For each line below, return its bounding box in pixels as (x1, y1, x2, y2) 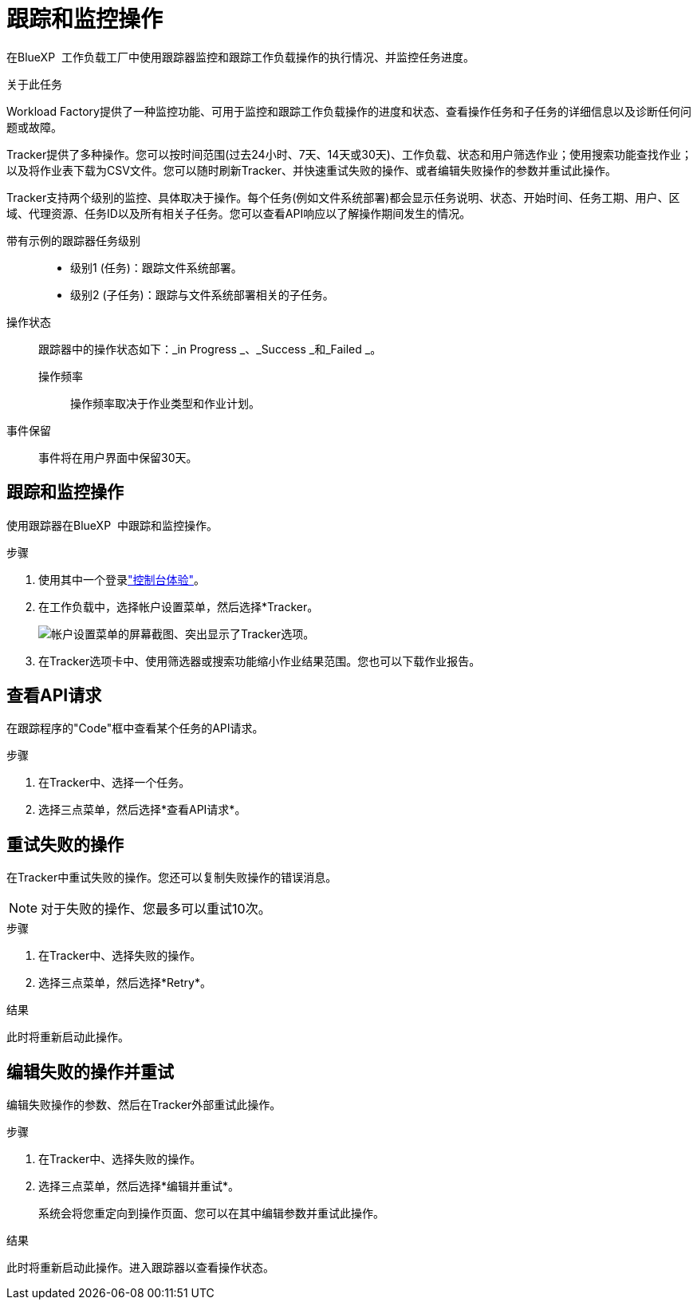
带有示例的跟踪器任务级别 (6, 233, 140, 247)
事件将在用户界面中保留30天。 (38, 450, 198, 464)
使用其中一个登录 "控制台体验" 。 (38, 572, 206, 586)
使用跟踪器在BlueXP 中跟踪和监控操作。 (6, 518, 218, 532)
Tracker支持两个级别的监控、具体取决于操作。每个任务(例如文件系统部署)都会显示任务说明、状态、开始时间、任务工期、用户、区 (6, 190, 680, 204)
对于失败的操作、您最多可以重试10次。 (41, 901, 271, 917)
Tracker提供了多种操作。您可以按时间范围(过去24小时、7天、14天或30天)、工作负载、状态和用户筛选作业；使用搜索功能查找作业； (6, 147, 692, 161)
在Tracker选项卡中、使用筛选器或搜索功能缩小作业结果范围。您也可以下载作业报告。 (38, 653, 481, 668)
